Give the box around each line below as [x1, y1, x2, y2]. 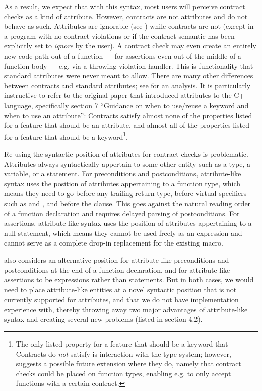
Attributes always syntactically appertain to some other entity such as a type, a [4, 158, 250, 169]
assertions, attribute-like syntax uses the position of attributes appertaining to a [4, 218, 252, 228]
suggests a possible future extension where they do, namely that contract [16, 358, 241, 369]
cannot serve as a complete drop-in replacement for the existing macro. [4, 237, 223, 248]
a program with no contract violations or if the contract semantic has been [4, 30, 235, 41]
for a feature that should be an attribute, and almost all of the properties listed [4, 120, 250, 130]
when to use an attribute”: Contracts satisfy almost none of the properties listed [4, 110, 252, 120]
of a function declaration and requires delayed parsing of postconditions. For [4, 208, 240, 218]
